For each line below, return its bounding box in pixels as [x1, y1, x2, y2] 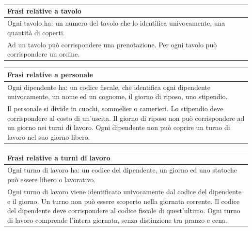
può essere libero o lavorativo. [7, 174, 96, 185]
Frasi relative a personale [7, 69, 93, 79]
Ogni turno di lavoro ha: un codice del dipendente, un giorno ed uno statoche [7, 165, 237, 175]
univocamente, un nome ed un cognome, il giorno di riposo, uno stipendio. [7, 91, 228, 101]
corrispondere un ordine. [7, 49, 80, 59]
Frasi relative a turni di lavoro [7, 152, 110, 162]
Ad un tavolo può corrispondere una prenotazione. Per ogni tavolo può [7, 39, 217, 49]
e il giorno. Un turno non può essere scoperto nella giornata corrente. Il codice [7, 196, 240, 206]
